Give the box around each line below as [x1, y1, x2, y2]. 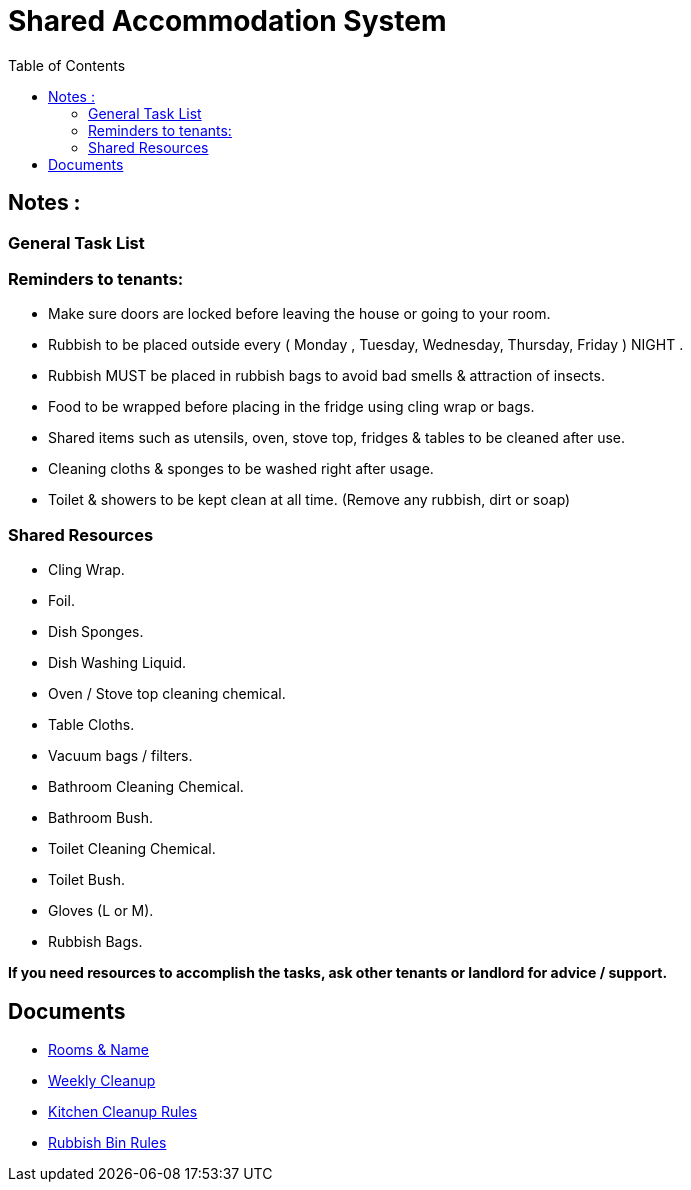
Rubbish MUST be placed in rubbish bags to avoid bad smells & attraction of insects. [48, 367, 605, 385]
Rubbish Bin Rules [48, 1133, 167, 1151]
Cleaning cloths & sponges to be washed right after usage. [48, 460, 434, 478]
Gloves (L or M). [48, 902, 154, 920]
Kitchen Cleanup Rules [48, 1102, 198, 1120]
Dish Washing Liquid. [48, 654, 187, 672]
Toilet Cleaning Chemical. [48, 840, 216, 858]
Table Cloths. [48, 716, 135, 734]
